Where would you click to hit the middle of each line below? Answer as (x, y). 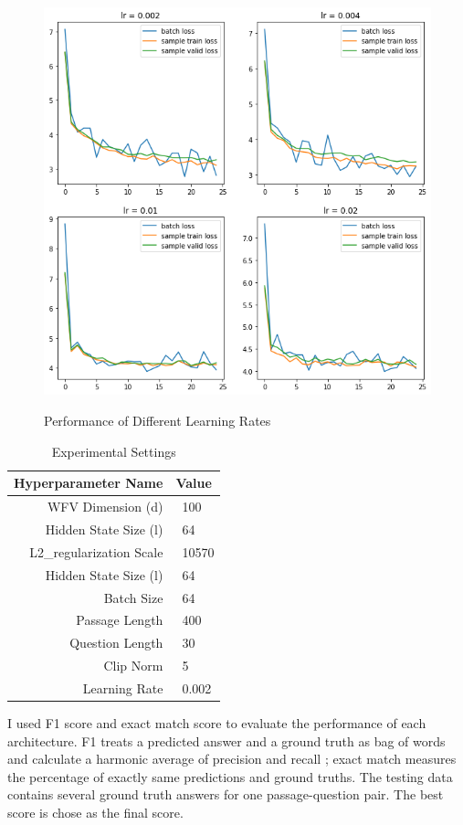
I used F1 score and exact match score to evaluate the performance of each (217, 723)
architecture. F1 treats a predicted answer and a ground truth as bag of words (226, 740)
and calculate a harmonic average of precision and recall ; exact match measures (232, 759)
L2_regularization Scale (96, 551)
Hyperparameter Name (89, 483)
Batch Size (133, 597)
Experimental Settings (114, 451)
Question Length (116, 643)
